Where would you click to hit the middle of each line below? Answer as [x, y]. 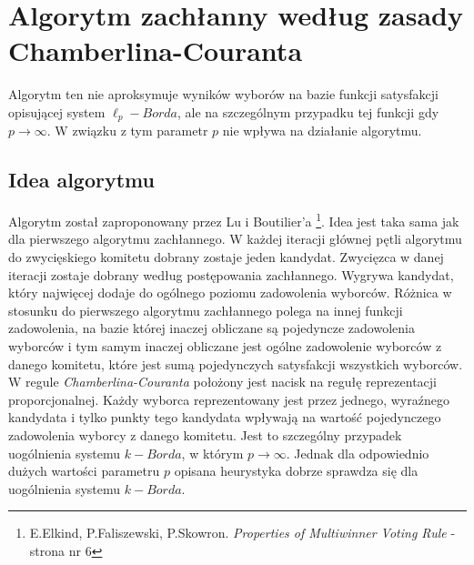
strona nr [55, 550]
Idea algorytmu [81, 180]
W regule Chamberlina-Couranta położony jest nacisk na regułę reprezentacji [222, 382]
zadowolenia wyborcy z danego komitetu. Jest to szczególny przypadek [205, 434]
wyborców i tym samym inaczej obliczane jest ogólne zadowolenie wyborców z [225, 345]
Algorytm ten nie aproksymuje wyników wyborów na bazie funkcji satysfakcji [223, 94]
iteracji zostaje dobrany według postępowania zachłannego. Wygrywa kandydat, [231, 274]
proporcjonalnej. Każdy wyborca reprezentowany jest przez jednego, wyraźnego [229, 399]
